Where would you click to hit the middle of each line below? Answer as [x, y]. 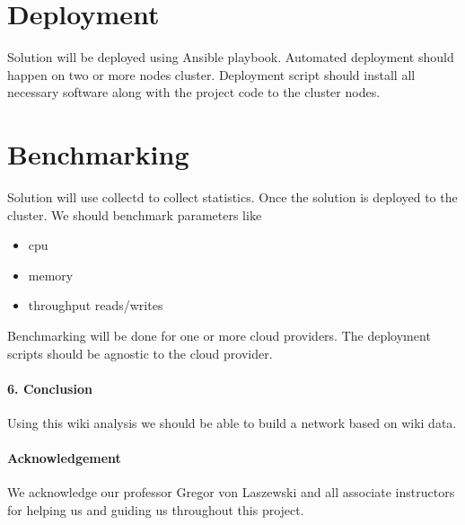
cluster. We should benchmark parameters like [135, 214]
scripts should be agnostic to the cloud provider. [140, 353]
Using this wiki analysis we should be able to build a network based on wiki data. [232, 422]
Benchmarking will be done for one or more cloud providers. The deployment [219, 335]
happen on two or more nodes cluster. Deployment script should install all [211, 74]
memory [51, 275]
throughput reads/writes [96, 305]
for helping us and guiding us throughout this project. [156, 509]
